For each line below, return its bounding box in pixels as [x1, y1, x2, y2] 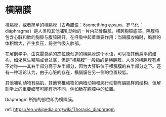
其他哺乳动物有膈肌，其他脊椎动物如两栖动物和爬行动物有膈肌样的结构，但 [5, 79, 157, 85]
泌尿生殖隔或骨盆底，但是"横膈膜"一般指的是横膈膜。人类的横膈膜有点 [18, 57, 161, 63]
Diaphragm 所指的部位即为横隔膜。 [5, 96, 77, 102]
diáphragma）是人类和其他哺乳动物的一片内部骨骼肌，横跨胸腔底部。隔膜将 [5, 28, 160, 34]
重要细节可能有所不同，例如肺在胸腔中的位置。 [22, 86, 118, 92]
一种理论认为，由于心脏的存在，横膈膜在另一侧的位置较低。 [9, 69, 131, 75]
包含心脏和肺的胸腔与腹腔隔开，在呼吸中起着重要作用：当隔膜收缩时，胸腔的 [5, 34, 161, 40]
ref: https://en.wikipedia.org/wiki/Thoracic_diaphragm [5, 106, 115, 112]
